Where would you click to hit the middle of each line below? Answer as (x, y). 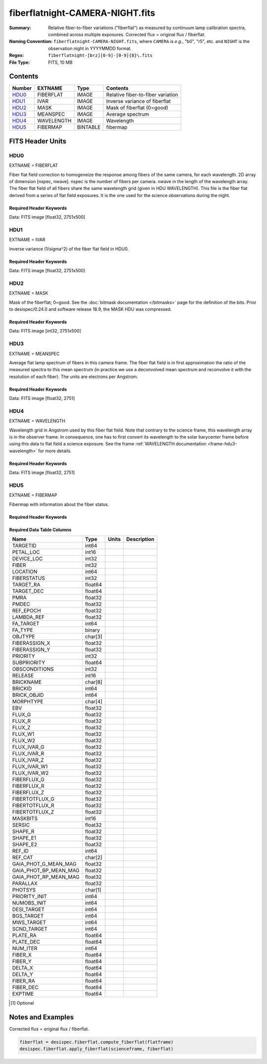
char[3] (93, 637)
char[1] (93, 890)
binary (92, 630)
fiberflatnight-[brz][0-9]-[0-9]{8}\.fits (100, 55)
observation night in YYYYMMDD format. (90, 48)
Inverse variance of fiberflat (138, 101)
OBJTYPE (23, 637)
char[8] (93, 682)
